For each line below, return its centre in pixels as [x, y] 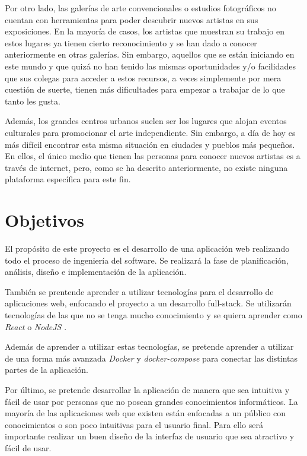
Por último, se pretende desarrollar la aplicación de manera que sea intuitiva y [147, 389]
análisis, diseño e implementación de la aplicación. [96, 272]
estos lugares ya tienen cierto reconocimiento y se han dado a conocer [131, 42]
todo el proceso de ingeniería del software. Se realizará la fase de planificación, [147, 260]
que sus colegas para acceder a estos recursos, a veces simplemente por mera [143, 77]
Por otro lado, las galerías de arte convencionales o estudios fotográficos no [140, 8]
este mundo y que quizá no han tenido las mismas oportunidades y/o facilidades [150, 66]
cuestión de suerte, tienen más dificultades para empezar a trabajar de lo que [145, 89]
